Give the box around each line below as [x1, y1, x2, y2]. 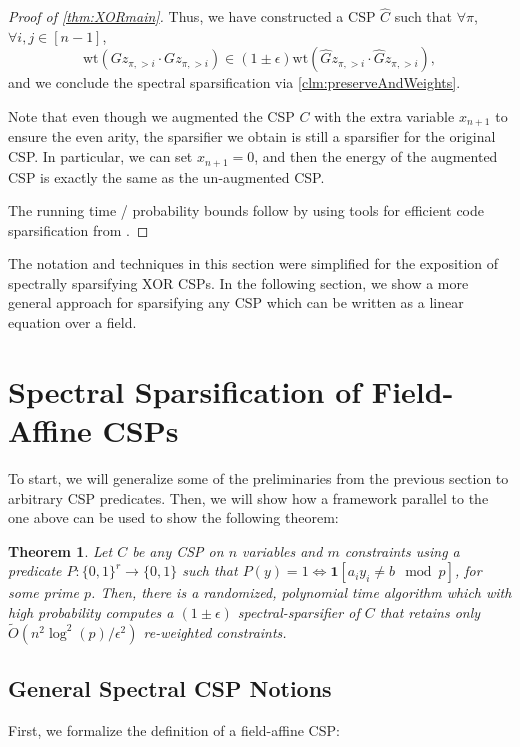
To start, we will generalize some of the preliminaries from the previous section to [8, 467, 509, 488]
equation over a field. [8, 312, 137, 333]
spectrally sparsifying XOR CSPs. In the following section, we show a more [8, 272, 469, 293]
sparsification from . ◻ [8, 219, 149, 240]
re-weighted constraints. [143, 621, 287, 642]
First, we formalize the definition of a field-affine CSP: [8, 719, 340, 740]
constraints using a [344, 540, 460, 561]
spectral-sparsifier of [237, 601, 360, 622]
